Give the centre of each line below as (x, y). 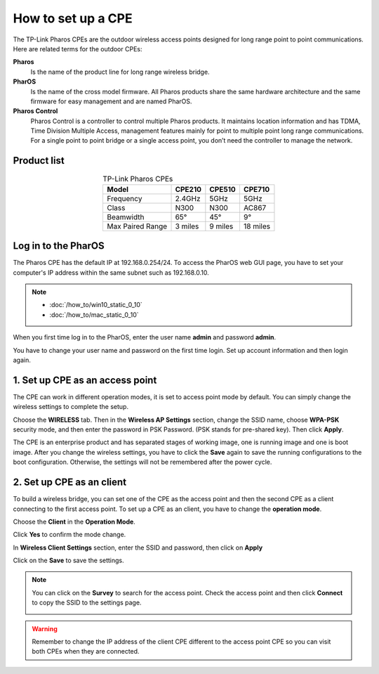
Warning (45, 628)
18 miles (257, 226)
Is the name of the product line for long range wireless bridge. (120, 72)
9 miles (221, 226)
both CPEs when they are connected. (86, 652)
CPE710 (257, 189)
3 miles (187, 226)
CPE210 (188, 189)
